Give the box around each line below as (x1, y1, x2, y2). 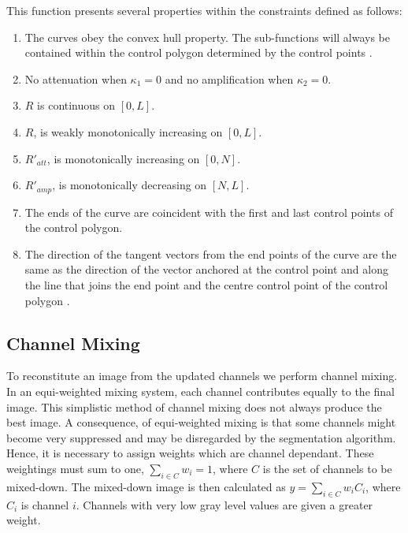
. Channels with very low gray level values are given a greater (76, 496, 373, 512)
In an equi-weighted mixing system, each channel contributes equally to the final (6, 382, 395, 399)
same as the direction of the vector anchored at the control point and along (24, 261, 388, 278)
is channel (20, 496, 69, 512)
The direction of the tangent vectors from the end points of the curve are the (24, 245, 397, 262)
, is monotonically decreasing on (52, 177, 207, 193)
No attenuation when (24, 70, 127, 87)
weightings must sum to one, (6, 460, 144, 476)
